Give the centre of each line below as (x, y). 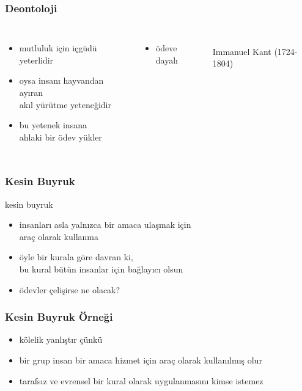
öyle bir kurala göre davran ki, (76, 257)
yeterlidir (36, 60)
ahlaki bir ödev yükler (61, 137)
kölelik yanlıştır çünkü (61, 339)
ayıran (31, 92)
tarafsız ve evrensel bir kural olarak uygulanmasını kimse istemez (141, 380)
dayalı (167, 60)
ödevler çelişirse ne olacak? (70, 289)
